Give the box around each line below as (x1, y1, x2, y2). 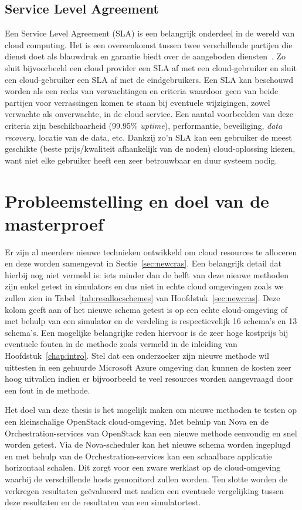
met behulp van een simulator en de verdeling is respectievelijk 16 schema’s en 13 (5, 315, 297, 327)
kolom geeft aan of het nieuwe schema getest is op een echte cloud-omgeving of (5, 303, 287, 315)
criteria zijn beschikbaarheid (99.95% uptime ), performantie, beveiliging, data (5, 119, 283, 131)
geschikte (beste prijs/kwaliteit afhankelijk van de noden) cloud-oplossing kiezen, (5, 142, 296, 155)
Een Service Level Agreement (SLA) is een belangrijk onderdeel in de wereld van (5, 27, 295, 39)
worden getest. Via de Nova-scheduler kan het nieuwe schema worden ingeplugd (5, 438, 291, 451)
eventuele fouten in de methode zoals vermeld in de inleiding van (5, 338, 237, 350)
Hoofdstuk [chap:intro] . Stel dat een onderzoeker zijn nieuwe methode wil (5, 349, 269, 361)
